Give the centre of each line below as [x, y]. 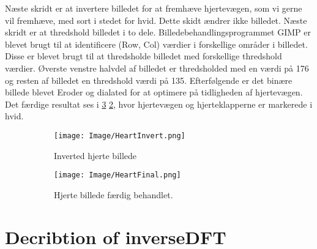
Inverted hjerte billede [95, 155]
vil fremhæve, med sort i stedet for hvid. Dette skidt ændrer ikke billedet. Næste [156, 20]
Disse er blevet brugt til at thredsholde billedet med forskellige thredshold [144, 56]
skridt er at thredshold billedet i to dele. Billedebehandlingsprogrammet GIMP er [158, 32]
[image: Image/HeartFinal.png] [117, 175]
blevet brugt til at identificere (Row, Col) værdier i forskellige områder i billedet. [156, 44]
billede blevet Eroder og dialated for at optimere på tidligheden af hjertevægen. [154, 92]
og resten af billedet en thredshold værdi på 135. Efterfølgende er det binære [149, 80]
